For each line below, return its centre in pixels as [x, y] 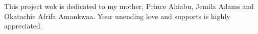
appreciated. [23, 26]
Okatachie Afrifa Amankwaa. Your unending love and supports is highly [117, 16]
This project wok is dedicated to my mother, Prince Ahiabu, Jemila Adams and [129, 6]
